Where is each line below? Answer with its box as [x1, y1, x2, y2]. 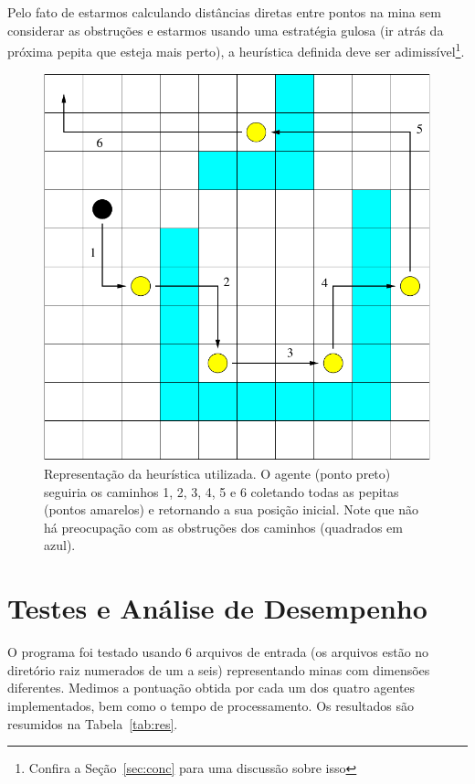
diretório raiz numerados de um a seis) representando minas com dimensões [7, 660, 430, 679]
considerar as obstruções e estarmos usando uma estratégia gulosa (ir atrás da [7, 20, 444, 39]
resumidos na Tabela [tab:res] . [7, 714, 178, 733]
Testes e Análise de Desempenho [7, 589, 427, 627]
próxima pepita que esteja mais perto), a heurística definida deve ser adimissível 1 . [7, 39, 465, 60]
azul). [44, 535, 76, 555]
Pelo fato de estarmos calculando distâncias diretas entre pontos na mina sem [7, 3, 441, 21]
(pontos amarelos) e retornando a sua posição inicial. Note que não [44, 500, 418, 519]
